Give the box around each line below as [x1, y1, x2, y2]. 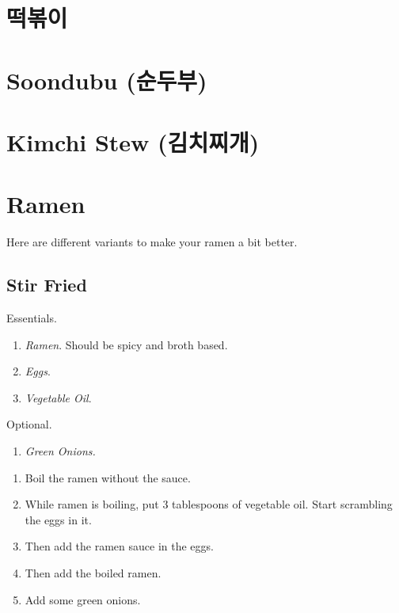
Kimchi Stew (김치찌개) [6, 125, 260, 158]
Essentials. [6, 310, 57, 326]
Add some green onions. [25, 591, 141, 607]
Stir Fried [6, 272, 87, 297]
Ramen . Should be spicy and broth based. [25, 336, 228, 352]
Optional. [6, 416, 52, 432]
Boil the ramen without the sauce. [25, 469, 191, 485]
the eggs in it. [25, 511, 92, 527]
